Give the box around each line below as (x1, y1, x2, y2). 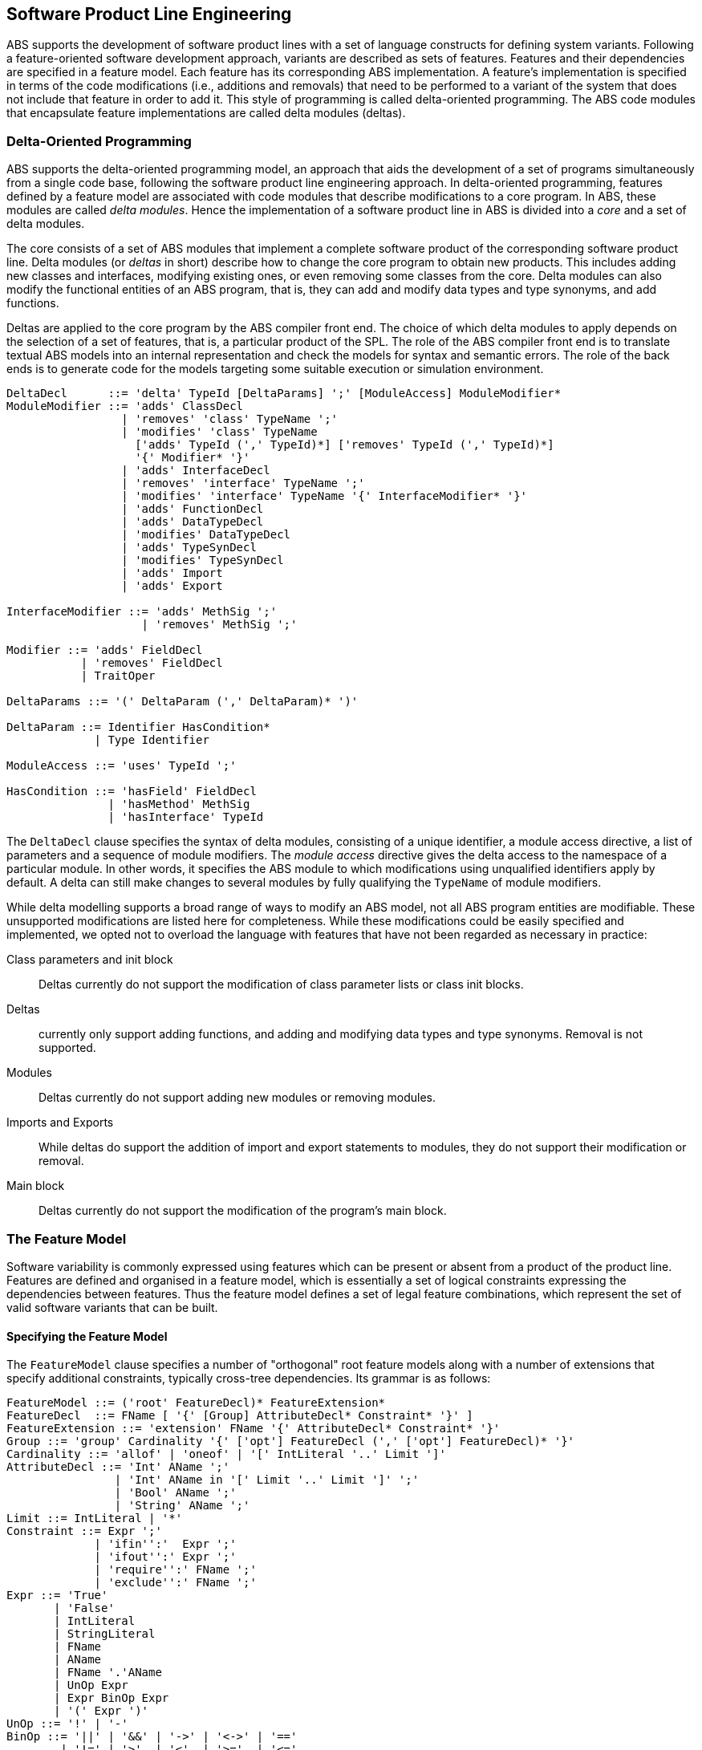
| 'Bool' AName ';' (114, 1486, 237, 1500)
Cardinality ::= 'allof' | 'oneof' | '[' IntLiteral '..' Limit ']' (6, 1448, 446, 1461)
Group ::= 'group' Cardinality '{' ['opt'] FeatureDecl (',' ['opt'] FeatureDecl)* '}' (6, 1435, 575, 1448)
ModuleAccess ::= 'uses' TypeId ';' (6, 759, 237, 773)
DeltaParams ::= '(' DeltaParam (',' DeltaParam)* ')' (6, 695, 359, 709)
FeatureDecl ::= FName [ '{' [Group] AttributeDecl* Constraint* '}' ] (6, 1409, 473, 1423)
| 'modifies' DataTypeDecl (121, 528, 291, 542)
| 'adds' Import (121, 566, 223, 580)
